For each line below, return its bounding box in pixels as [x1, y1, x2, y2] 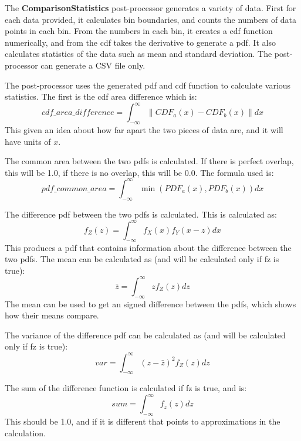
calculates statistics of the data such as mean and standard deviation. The [5, 48, 272, 60]
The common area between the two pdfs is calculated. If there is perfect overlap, [5, 155, 294, 167]
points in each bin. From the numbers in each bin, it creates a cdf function [5, 25, 273, 37]
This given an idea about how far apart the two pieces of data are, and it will [5, 124, 283, 136]
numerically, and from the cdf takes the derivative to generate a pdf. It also [5, 36, 276, 48]
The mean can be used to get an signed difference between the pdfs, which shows [5, 297, 296, 310]
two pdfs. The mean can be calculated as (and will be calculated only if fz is [5, 253, 279, 265]
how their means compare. [5, 309, 99, 321]
